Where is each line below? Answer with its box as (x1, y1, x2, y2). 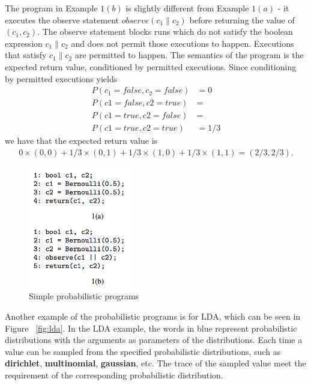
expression (5, 37, 43, 49)
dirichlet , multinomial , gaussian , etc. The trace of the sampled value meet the (5, 357, 306, 369)
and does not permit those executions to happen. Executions (71, 37, 294, 49)
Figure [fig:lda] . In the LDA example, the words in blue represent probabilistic (5, 321, 297, 334)
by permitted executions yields (5, 72, 118, 85)
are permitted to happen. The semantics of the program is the (74, 49, 304, 61)
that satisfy (5, 49, 47, 61)
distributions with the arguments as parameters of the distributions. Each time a (5, 333, 303, 346)
